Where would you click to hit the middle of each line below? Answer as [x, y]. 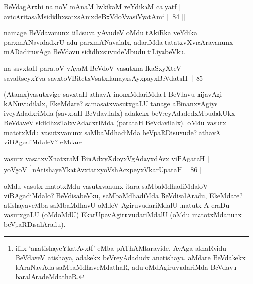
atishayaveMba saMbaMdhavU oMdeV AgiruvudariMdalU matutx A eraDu [117, 205]
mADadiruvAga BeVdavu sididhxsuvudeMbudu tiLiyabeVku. [95, 51]
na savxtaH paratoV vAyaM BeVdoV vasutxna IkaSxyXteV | [95, 68]
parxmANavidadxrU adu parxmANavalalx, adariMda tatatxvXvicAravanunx [118, 42]
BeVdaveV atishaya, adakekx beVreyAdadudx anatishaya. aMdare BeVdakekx [130, 257]
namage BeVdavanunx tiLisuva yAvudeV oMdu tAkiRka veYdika [100, 32]
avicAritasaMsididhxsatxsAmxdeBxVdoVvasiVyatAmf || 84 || [95, 16]
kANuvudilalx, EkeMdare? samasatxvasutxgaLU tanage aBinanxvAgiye [111, 103]
